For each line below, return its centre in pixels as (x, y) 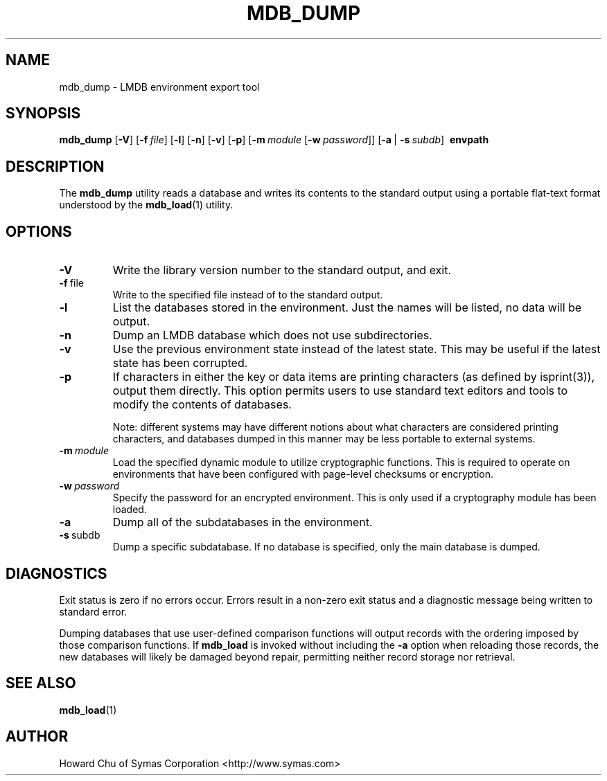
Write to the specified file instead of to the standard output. (248, 295)
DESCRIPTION (55, 166)
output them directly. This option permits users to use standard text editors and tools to (340, 391)
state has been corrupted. (180, 363)
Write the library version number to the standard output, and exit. (282, 270)
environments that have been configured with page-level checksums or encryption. (303, 474)
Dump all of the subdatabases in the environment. (243, 522)
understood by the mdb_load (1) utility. (146, 205)
